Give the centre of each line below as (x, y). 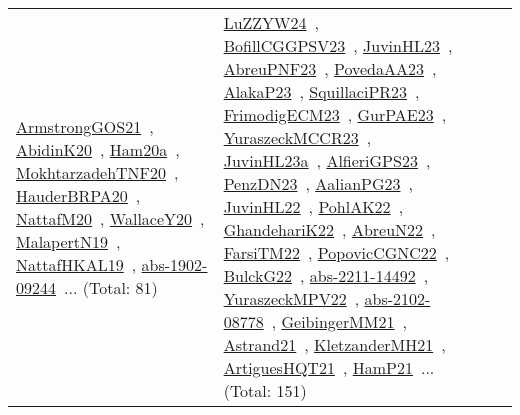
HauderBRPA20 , (78, 195)
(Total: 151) (265, 390)
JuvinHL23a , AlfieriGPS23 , (327, 160)
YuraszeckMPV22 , (291, 298)
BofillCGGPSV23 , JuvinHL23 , (338, 45)
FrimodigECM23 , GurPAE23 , (335, 114)
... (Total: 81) (111, 287)
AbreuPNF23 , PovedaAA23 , (330, 68)
